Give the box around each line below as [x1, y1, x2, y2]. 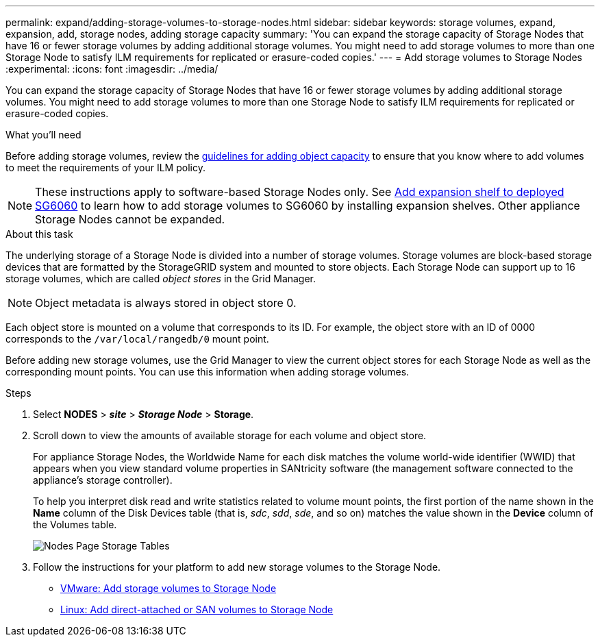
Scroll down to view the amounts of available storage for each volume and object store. [33, 430, 427, 441]
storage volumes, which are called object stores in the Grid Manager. [5, 273, 316, 284]
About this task [5, 228, 73, 240]
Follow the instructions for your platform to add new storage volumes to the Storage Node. [33, 561, 441, 573]
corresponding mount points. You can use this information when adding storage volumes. [5, 366, 410, 378]
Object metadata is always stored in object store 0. [35, 296, 297, 310]
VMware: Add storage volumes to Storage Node [60, 582, 277, 594]
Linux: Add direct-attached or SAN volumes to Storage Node [60, 604, 334, 615]
